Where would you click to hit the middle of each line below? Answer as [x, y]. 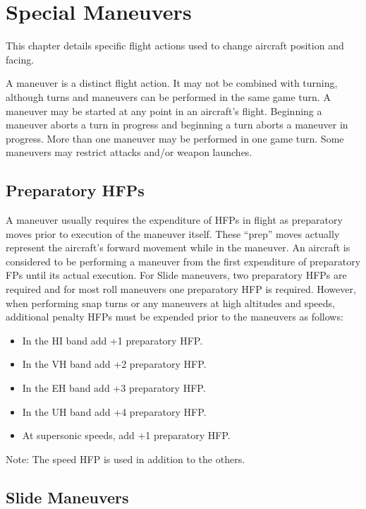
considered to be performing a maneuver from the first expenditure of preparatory [183, 261]
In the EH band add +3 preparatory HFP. [114, 388]
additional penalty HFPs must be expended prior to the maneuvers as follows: [175, 317]
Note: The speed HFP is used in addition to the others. [126, 459]
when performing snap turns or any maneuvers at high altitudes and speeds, [170, 303]
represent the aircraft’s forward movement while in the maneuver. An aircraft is [178, 247]
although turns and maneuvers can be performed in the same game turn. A [168, 96]
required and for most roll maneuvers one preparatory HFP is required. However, [181, 289]
